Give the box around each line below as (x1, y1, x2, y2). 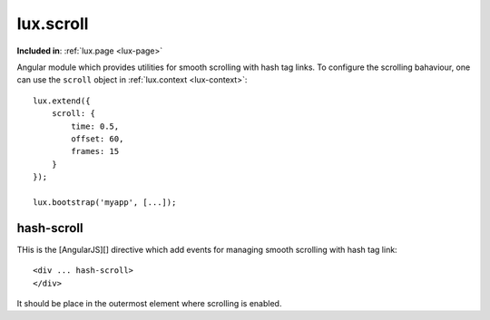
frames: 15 (71, 146, 120, 157)
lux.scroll (16, 14, 89, 34)
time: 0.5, (71, 121, 120, 131)
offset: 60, (71, 133, 124, 144)
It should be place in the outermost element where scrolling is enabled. (16, 297, 282, 308)
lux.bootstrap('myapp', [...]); (33, 197, 177, 208)
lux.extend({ (33, 95, 91, 106)
